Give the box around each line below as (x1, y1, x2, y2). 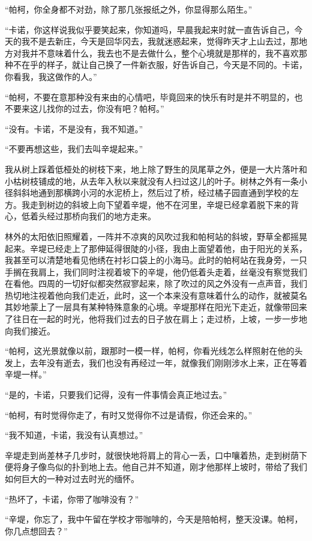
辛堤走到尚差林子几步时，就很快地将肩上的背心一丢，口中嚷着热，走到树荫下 (5, 448, 307, 461)
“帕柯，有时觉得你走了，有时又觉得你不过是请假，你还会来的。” (5, 408, 253, 421)
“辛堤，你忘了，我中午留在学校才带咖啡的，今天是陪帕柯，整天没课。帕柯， (5, 513, 303, 525)
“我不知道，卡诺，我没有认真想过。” (5, 429, 143, 441)
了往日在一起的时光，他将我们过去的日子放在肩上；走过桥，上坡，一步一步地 (5, 313, 307, 325)
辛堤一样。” (5, 368, 47, 381)
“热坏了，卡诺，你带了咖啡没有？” (5, 492, 139, 505)
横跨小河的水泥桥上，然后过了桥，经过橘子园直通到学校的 (63, 186, 290, 199)
